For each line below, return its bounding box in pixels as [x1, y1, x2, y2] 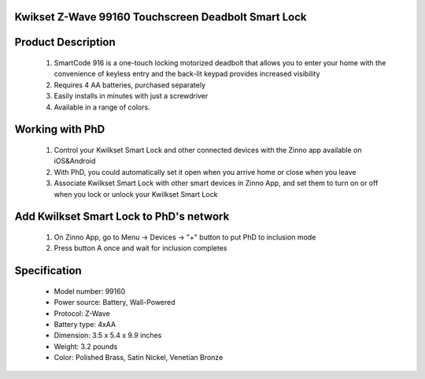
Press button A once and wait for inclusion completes [54, 243, 227, 253]
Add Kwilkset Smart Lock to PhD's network [14, 210, 230, 224]
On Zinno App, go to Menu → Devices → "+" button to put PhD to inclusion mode [54, 232, 316, 242]
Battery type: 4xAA [54, 319, 116, 329]
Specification [14, 264, 82, 277]
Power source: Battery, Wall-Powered [54, 298, 176, 307]
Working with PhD [14, 123, 105, 136]
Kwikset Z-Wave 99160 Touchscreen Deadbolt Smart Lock [14, 10, 307, 24]
